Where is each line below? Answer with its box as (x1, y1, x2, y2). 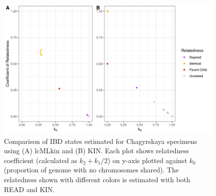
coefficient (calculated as (4, 155, 78, 165)
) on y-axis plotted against (108, 155, 188, 165)
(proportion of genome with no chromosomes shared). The (4, 165, 179, 175)
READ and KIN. (4, 184, 55, 194)
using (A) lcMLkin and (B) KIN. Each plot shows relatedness (4, 145, 189, 156)
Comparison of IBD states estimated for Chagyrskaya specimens (4, 136, 197, 146)
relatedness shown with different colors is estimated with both (4, 174, 190, 184)
